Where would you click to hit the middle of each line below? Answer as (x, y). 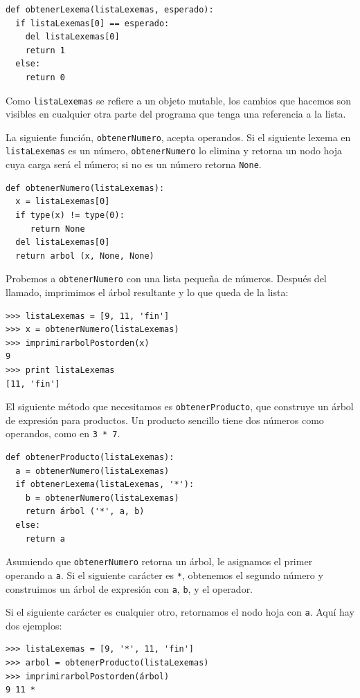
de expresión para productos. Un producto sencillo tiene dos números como (165, 420)
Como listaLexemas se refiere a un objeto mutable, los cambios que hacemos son (178, 100)
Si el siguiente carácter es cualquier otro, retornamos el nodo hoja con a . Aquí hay (180, 612)
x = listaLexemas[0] (63, 202)
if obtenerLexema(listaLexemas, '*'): (105, 485)
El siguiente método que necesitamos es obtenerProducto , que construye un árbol (180, 406)
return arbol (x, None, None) (85, 256)
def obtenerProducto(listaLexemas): (90, 458)
